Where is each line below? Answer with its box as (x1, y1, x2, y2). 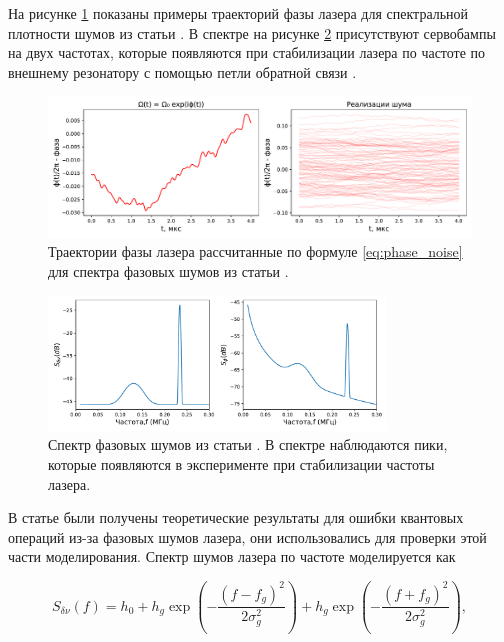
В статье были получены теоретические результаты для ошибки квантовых (8, 507, 464, 528)
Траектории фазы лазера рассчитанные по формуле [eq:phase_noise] (48, 241, 463, 262)
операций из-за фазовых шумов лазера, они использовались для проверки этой (8, 526, 487, 547)
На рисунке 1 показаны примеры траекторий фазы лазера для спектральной (8, 3, 469, 23)
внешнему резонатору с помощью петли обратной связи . (8, 61, 357, 82)
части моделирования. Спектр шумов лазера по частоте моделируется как (8, 546, 456, 567)
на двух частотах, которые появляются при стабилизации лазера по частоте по (8, 42, 486, 63)
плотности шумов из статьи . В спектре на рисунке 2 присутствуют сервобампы (8, 22, 496, 43)
